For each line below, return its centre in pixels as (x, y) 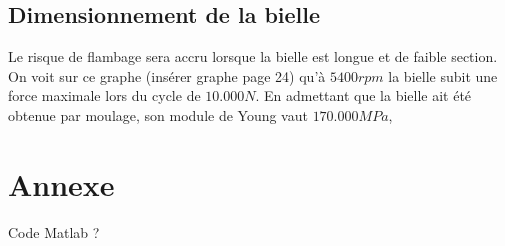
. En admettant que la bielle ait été (363, 95)
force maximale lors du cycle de (104, 95)
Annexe (61, 183)
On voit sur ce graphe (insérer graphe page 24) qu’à (167, 75)
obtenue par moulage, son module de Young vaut (158, 114)
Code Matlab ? (54, 231)
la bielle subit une (443, 75)
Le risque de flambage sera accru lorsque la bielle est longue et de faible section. (253, 56)
